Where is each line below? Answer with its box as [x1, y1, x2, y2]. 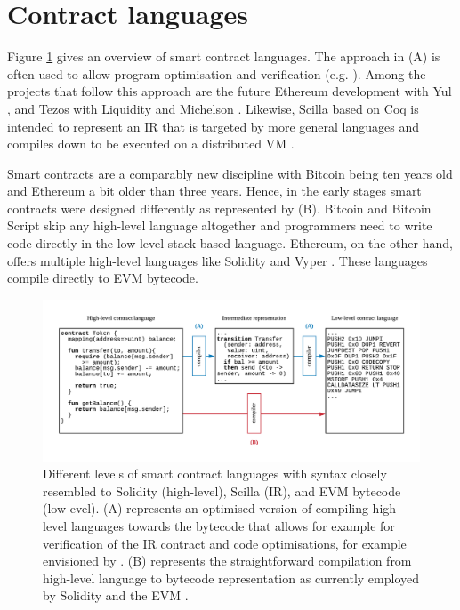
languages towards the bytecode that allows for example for [70, 516, 395, 534]
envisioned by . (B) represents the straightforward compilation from [43, 551, 412, 570]
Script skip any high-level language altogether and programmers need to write [7, 216, 432, 235]
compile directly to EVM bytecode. [7, 269, 198, 287]
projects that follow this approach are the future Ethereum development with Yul [7, 82, 452, 100]
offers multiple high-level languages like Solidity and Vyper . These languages [7, 251, 428, 269]
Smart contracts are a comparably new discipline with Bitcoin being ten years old [7, 164, 453, 182]
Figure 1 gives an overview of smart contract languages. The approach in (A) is [7, 47, 440, 66]
